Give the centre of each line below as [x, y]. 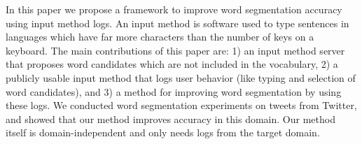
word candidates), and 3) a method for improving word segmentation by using [174, 91]
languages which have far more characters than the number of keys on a [160, 37]
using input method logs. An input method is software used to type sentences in [177, 23]
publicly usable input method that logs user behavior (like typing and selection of [181, 77]
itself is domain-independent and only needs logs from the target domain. [163, 132]
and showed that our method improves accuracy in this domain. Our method [170, 118]
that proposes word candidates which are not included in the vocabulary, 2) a [172, 64]
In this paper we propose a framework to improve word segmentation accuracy [174, 9]
